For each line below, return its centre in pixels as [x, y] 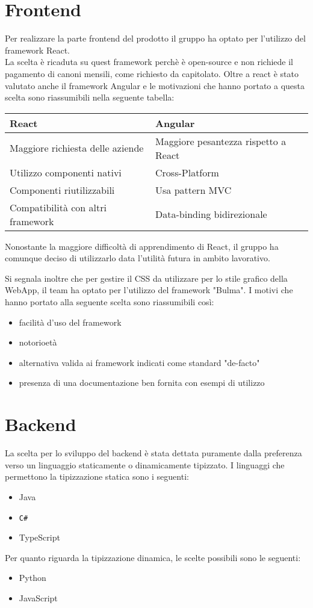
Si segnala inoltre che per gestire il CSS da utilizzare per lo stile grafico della [146, 278]
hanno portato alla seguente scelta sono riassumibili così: [110, 302]
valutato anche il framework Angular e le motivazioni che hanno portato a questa [155, 85]
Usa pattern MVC [194, 190]
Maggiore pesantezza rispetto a [221, 141]
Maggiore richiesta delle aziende [77, 148]
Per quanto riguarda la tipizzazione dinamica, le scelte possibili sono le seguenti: [153, 557]
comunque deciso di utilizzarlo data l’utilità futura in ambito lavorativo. [138, 258]
